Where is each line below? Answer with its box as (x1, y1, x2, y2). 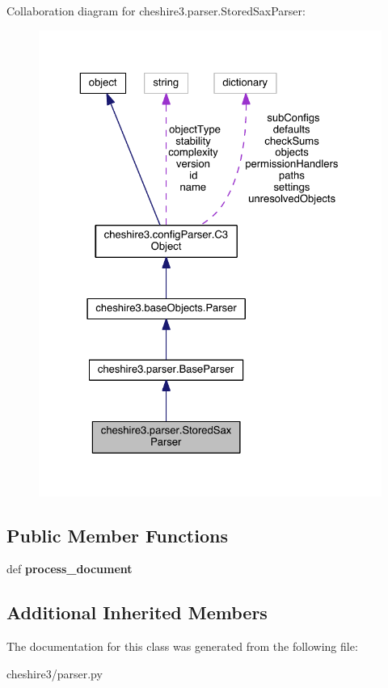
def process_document (6, 560, 133, 577)
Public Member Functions (6, 522, 228, 547)
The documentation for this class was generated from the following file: (6, 638, 358, 655)
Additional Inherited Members (6, 600, 268, 625)
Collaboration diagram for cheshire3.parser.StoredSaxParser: (6, 2, 306, 19)
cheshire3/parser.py (6, 665, 103, 682)
